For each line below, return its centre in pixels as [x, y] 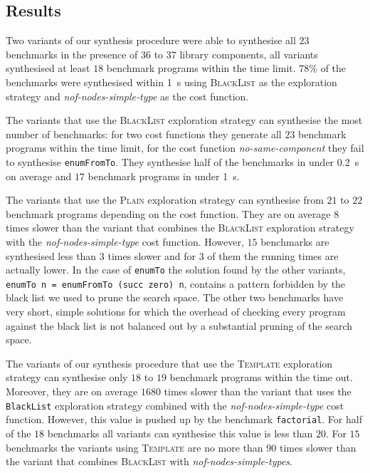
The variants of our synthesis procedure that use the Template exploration [169, 363]
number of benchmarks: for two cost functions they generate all [144, 134]
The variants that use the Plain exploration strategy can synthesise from [165, 200]
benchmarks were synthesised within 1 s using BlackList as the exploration [171, 82]
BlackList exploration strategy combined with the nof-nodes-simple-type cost [175, 405]
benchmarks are [295, 241]
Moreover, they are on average [72, 391]
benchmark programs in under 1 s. [164, 176]
